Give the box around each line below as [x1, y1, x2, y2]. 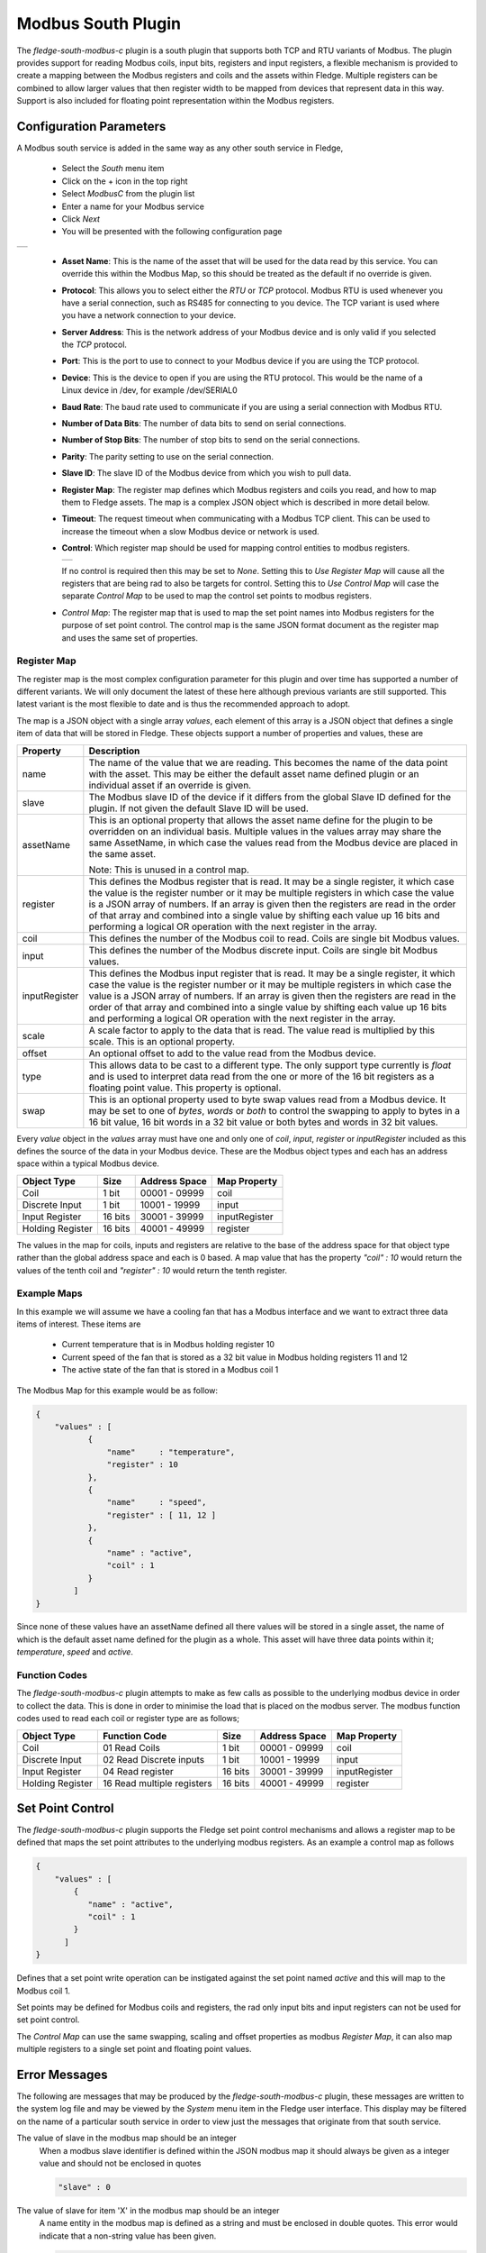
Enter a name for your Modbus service [61, 201, 204, 212]
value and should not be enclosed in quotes [39, 2158, 202, 2168]
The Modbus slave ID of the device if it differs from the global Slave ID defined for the [88, 790, 452, 803]
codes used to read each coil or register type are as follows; [16, 1713, 240, 1724]
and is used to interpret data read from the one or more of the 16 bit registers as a [88, 1070, 435, 1082]
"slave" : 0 [58, 2182, 112, 2192]
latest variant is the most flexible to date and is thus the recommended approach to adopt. [16, 698, 351, 709]
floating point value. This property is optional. [88, 1081, 282, 1094]
